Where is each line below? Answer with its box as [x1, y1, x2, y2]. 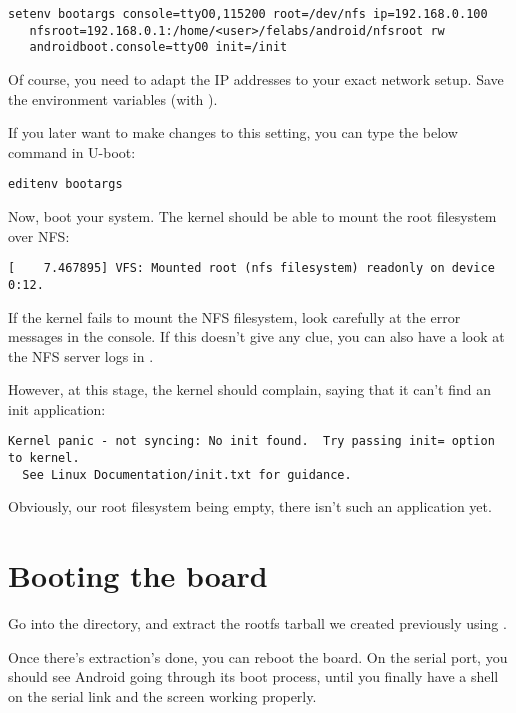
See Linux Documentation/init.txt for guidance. [22, 467, 352, 482]
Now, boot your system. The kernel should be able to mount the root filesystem [8, 206, 497, 226]
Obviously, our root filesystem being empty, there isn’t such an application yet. [8, 496, 492, 517]
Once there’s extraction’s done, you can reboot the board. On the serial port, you [8, 646, 508, 667]
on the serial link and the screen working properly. [8, 685, 317, 706]
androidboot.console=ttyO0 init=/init [29, 40, 288, 55]
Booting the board [8, 555, 268, 596]
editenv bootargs [8, 177, 123, 192]
